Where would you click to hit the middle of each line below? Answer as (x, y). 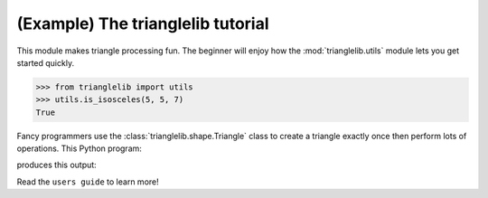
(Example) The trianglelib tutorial (143, 24)
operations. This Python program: (79, 148)
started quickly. (46, 62)
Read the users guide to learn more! (88, 182)
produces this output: (56, 165)
